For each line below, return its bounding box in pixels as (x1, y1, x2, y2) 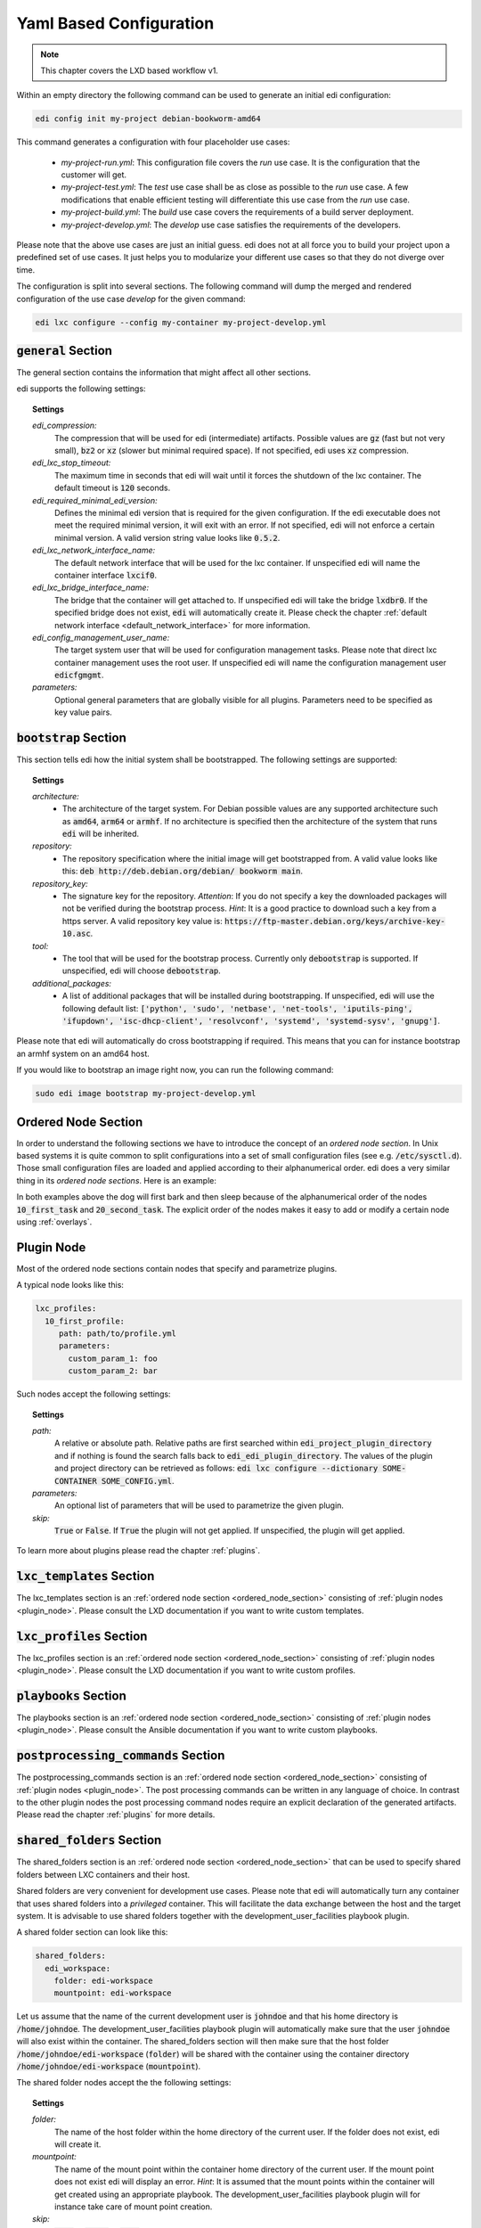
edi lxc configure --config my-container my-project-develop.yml (35, 317, 327, 327)
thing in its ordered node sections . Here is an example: (16, 1175, 217, 1185)
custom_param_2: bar (68, 1366, 158, 1376)
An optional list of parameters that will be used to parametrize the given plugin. (54, 1500, 345, 1511)
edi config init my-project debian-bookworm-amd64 (35, 114, 262, 124)
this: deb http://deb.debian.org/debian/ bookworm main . (62, 865, 303, 877)
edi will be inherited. (62, 829, 140, 840)
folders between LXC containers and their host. (16, 1869, 191, 1880)
